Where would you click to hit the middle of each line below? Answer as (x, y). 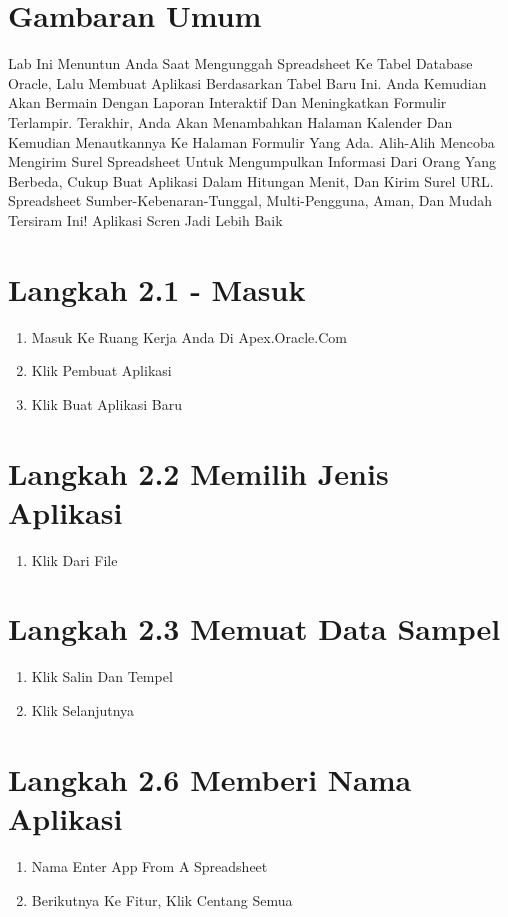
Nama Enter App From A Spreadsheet (149, 865)
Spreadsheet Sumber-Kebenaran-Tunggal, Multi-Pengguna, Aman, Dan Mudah (250, 200)
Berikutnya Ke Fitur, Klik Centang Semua (162, 899)
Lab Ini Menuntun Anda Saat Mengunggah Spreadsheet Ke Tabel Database (240, 63)
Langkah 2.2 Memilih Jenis (198, 472)
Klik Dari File (74, 559)
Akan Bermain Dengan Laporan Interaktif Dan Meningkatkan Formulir (227, 102)
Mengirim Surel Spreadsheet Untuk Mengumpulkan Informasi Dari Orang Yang (252, 161)
